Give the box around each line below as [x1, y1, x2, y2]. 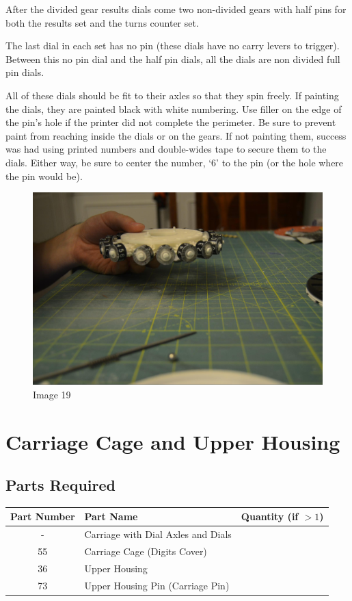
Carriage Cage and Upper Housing [5, 427, 340, 455]
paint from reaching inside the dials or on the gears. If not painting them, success [5, 128, 347, 142]
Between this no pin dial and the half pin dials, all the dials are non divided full [5, 51, 340, 66]
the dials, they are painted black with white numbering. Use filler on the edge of [5, 101, 342, 116]
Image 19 [33, 387, 71, 401]
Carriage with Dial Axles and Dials [84, 527, 232, 541]
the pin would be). [5, 168, 83, 183]
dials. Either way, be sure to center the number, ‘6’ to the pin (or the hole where [5, 155, 344, 169]
